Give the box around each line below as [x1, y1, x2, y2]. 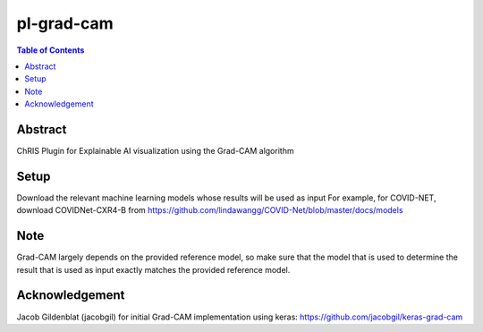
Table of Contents [16, 45, 85, 55]
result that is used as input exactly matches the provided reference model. [16, 264, 291, 275]
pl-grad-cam [16, 13, 114, 33]
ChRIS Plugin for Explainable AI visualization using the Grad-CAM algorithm [16, 146, 294, 157]
